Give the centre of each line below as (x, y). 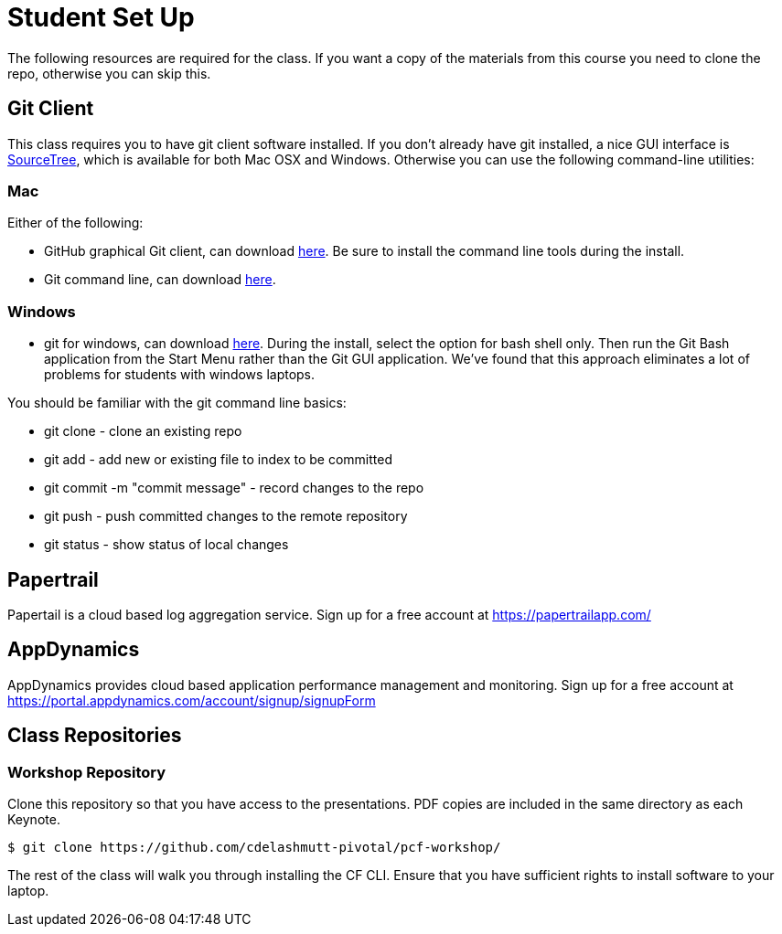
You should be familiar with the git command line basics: (177, 403)
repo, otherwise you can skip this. (109, 73)
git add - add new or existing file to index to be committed (218, 460)
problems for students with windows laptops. (180, 375)
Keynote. (34, 819)
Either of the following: (75, 223)
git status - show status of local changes (166, 545)
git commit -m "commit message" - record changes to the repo (234, 488)
